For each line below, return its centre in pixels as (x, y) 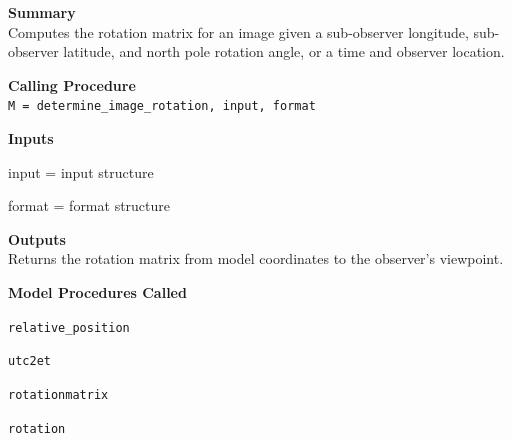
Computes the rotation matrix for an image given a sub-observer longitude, (238, 31)
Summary (42, 12)
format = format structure (89, 205)
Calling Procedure (72, 84)
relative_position (69, 327)
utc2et (29, 361)
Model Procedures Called (97, 292)
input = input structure (81, 171)
